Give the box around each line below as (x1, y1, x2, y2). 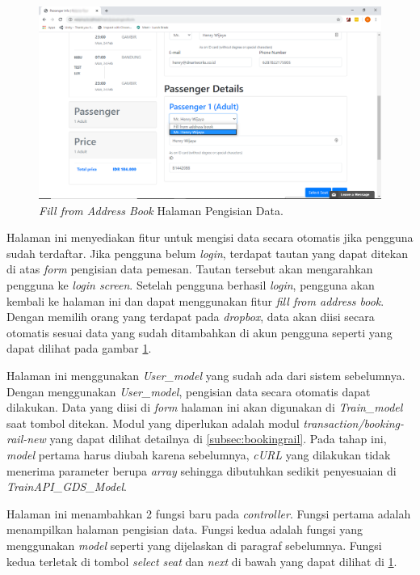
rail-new (6, 430, 46, 447)
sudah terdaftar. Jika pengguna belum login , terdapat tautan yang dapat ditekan (6, 244, 408, 261)
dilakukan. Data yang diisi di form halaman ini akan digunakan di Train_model (6, 399, 403, 416)
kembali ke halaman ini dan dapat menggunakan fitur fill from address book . (6, 292, 384, 309)
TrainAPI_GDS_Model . (6, 478, 127, 495)
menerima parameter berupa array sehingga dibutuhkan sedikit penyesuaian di (6, 462, 397, 479)
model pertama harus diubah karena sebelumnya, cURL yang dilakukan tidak (6, 446, 391, 463)
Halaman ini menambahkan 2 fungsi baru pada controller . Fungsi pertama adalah (6, 505, 411, 522)
